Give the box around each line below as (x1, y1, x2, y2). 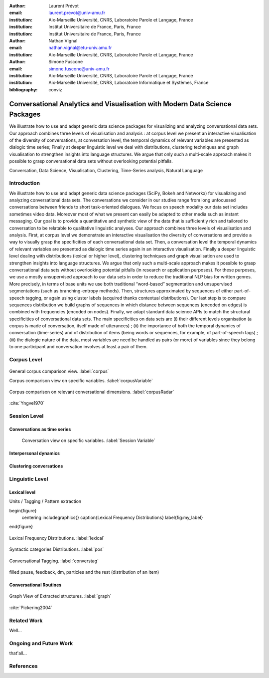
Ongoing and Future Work (9, 640, 73, 647)
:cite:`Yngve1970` (9, 400, 45, 406)
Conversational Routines (9, 582, 62, 588)
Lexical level (9, 489, 36, 495)
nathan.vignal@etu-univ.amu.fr (48, 45, 112, 51)
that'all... (9, 650, 27, 656)
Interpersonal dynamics (9, 451, 60, 456)
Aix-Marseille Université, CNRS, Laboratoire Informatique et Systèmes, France (48, 80, 209, 86)
